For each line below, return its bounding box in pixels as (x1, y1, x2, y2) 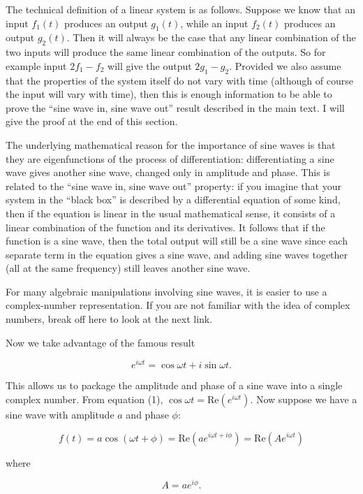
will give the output (108, 58, 192, 73)
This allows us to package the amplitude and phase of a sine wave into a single (6, 378, 343, 393)
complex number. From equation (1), (6, 391, 163, 406)
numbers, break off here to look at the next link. (6, 312, 213, 326)
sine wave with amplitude (6, 407, 114, 421)
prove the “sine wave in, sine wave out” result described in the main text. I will (6, 100, 345, 115)
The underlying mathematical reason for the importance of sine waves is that (6, 137, 336, 152)
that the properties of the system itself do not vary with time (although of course (6, 73, 353, 87)
